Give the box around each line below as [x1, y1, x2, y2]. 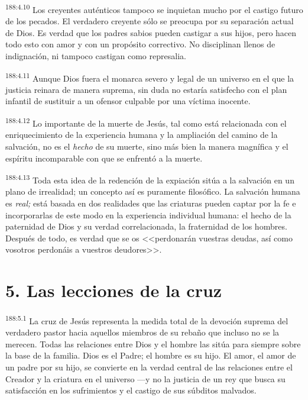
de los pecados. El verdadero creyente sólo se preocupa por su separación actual [5, 15, 294, 27]
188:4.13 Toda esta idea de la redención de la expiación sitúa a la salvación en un [5, 172, 294, 186]
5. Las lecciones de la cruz [5, 278, 222, 302]
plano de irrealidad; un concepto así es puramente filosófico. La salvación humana [5, 185, 300, 198]
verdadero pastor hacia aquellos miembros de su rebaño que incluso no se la [5, 326, 280, 338]
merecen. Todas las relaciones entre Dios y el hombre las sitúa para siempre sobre [5, 337, 301, 350]
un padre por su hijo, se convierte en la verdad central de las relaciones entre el [5, 361, 293, 373]
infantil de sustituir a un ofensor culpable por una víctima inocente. [5, 95, 251, 107]
